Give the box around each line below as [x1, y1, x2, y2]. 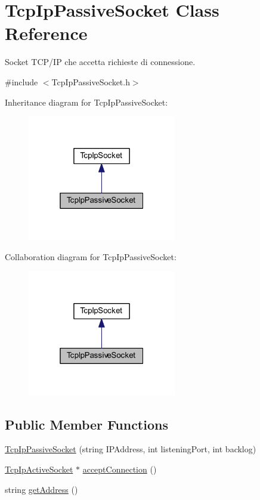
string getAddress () [5, 483, 78, 495]
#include [5, 75, 38, 88]
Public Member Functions [5, 415, 168, 433]
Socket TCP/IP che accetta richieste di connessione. [5, 55, 196, 68]
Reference [5, 21, 88, 45]
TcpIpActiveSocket [5, 462, 73, 475]
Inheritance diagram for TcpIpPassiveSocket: [5, 95, 168, 108]
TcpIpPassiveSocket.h [51, 75, 130, 88]
